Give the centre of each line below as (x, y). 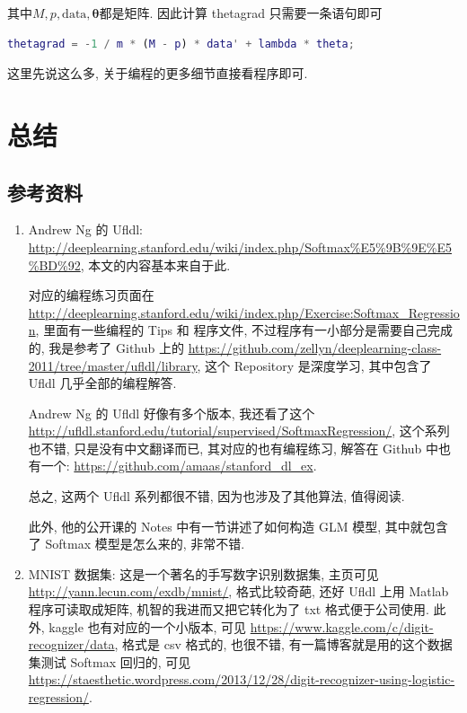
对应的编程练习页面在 (91, 295)
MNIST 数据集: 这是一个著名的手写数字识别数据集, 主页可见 (203, 573)
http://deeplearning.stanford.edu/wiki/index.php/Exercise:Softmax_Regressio (244, 312)
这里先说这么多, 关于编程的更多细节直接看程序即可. (158, 73)
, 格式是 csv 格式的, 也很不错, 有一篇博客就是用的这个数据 (283, 644)
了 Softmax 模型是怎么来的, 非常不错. (137, 544)
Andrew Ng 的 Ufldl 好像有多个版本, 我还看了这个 (172, 413)
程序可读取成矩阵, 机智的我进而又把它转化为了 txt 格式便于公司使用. (229, 609)
